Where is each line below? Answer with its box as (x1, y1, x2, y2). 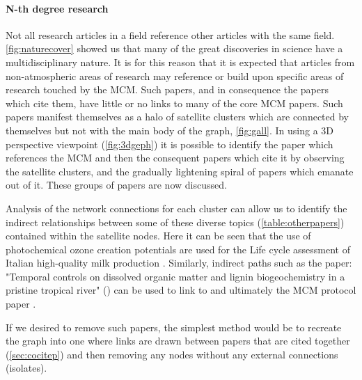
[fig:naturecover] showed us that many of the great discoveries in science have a (6, 41, 343, 56)
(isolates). (6, 361, 47, 375)
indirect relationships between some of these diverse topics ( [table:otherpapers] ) (6, 214, 345, 229)
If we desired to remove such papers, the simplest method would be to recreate (6, 319, 342, 334)
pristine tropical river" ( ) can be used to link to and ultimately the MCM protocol (6, 283, 356, 297)
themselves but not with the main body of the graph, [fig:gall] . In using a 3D (6, 122, 334, 137)
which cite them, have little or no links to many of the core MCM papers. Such (6, 95, 343, 110)
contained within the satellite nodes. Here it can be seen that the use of (6, 228, 311, 243)
